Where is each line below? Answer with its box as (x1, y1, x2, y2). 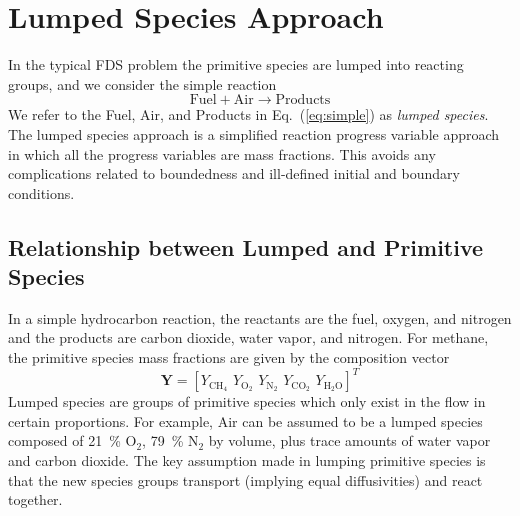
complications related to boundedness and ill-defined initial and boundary (8, 163, 460, 184)
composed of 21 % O (8, 430, 137, 451)
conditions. (8, 182, 75, 203)
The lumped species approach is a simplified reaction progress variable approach (8, 123, 500, 144)
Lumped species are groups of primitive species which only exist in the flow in (8, 391, 486, 412)
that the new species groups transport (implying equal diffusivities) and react (8, 469, 483, 490)
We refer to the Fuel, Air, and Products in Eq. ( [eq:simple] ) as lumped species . (8, 104, 489, 125)
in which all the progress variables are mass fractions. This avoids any (8, 143, 436, 164)
